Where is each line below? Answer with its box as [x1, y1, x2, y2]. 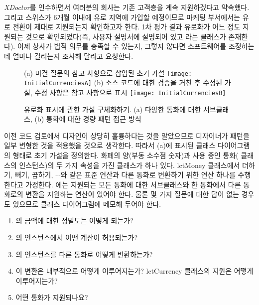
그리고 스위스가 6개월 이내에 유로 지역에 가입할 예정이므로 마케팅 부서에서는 [4, 11, 240, 22]
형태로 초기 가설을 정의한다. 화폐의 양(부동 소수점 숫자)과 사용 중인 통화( [12, 150, 239, 160]
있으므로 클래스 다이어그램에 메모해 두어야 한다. [12, 198, 161, 209]
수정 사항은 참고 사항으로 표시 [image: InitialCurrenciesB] [34, 87, 226, 97]
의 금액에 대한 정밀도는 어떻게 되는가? [15, 215, 133, 226]
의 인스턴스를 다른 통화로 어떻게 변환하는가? [15, 249, 153, 259]
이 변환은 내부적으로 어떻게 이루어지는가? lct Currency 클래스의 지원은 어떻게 [15, 266, 254, 276]
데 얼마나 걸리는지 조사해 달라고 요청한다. [4, 50, 133, 61]
